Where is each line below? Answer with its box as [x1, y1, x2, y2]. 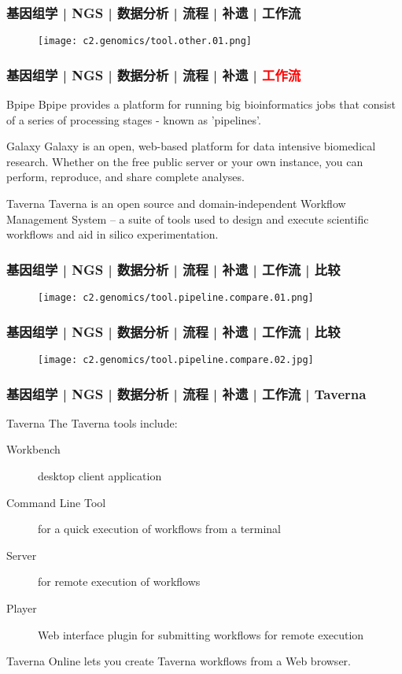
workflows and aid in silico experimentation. [6, 226, 219, 243]
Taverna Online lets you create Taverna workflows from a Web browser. [6, 653, 351, 669]
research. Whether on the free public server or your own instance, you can [6, 153, 363, 169]
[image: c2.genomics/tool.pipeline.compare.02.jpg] [38, 354, 314, 365]
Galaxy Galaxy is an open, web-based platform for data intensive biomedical [6, 138, 376, 154]
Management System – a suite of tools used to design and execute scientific [6, 210, 369, 227]
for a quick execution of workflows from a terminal [38, 520, 282, 537]
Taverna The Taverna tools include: [6, 414, 178, 431]
